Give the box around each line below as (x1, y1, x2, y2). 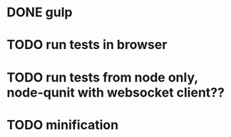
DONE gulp (6, 4, 73, 21)
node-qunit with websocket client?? (6, 84, 225, 100)
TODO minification (6, 116, 119, 133)
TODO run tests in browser (6, 37, 168, 53)
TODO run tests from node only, (6, 69, 198, 85)
